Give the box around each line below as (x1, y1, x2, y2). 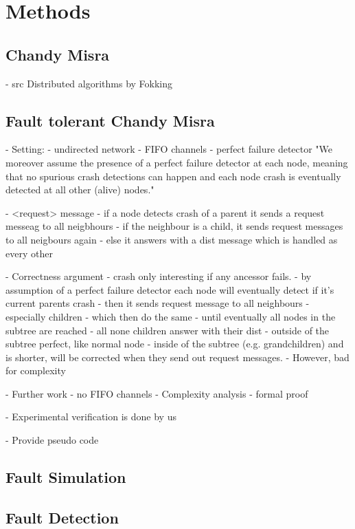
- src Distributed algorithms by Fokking (5, 76, 173, 90)
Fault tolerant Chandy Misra (5, 109, 215, 131)
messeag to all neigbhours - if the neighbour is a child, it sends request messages (5, 219, 343, 233)
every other (5, 246, 53, 260)
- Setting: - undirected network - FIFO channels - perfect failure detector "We (5, 142, 333, 156)
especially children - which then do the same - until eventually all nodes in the (5, 309, 336, 323)
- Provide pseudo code (5, 433, 99, 447)
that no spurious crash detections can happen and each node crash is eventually (5, 169, 341, 183)
